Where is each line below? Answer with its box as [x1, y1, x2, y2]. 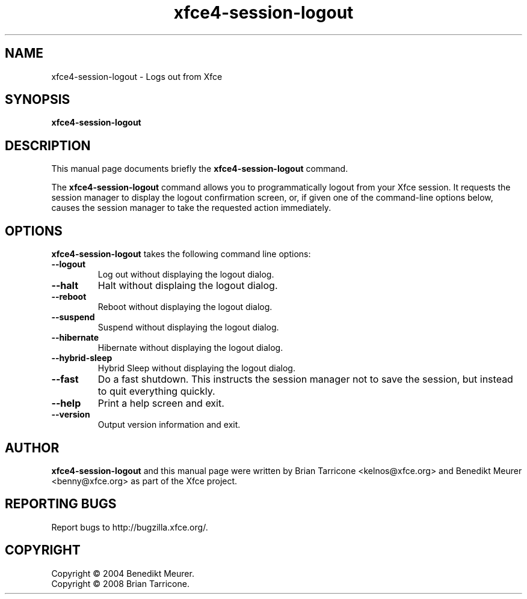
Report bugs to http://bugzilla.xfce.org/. [51, 521, 208, 532]
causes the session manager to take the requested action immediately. [51, 202, 331, 213]
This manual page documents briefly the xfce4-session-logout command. [51, 163, 348, 174]
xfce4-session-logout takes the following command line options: [51, 249, 311, 260]
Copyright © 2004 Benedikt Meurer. [51, 568, 194, 579]
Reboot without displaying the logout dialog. [97, 302, 273, 312]
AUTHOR [5, 440, 60, 455]
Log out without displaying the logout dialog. [97, 269, 274, 280]
